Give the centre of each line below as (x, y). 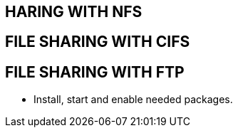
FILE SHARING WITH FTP (95, 72)
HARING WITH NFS (74, 12)
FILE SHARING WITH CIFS (98, 42)
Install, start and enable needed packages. (133, 100)
